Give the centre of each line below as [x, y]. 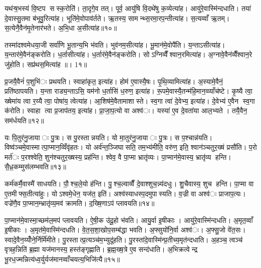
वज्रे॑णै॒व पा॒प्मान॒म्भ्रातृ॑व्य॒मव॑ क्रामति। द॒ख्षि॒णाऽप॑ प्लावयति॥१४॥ [80, 203]
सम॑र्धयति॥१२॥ [24, 120]
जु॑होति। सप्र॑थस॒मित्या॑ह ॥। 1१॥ [46, 64]
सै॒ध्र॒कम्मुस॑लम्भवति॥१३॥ [35, 167]
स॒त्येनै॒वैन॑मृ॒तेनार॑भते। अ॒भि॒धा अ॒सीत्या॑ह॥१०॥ [61, 28]
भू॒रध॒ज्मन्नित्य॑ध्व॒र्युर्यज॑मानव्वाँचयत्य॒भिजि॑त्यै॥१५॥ [62, 259]
